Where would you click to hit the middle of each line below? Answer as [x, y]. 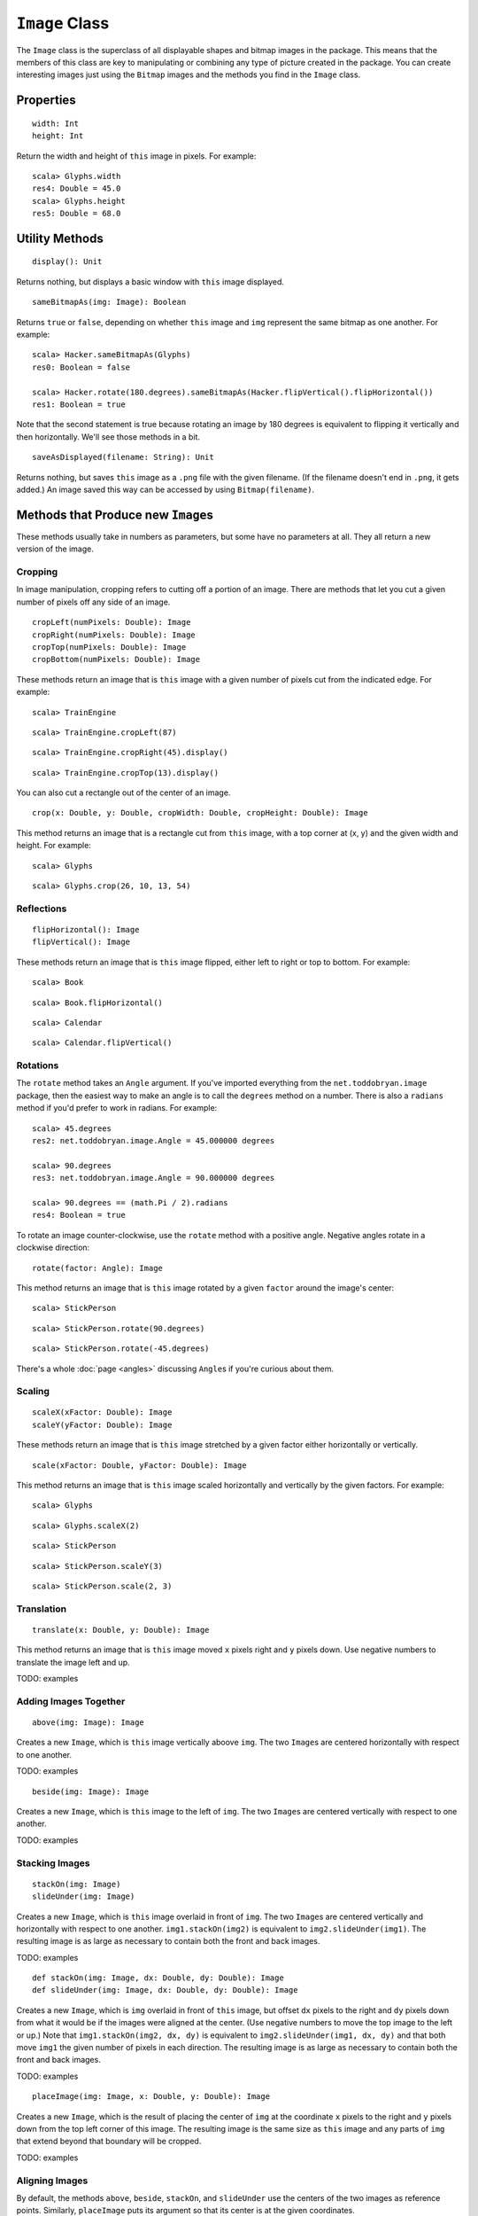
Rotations [38, 1065]
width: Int [56, 123]
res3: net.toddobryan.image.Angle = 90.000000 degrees [154, 1178]
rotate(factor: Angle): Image [98, 1268]
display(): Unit [67, 262]
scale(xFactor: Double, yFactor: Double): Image [139, 1465]
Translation [41, 1609]
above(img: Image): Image [89, 1723]
